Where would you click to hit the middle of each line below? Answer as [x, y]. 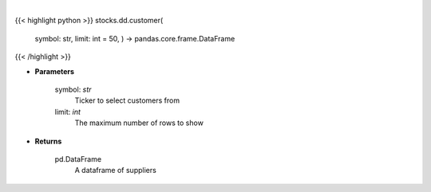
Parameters [55, 71]
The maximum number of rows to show [139, 123]
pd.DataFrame [78, 159]
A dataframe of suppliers [116, 170]
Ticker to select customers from [127, 100]
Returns [48, 141]
